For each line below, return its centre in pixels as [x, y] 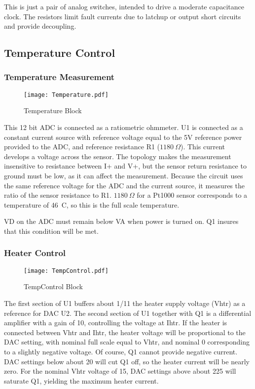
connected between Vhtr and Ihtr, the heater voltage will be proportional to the [125, 332]
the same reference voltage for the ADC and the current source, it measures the [124, 185]
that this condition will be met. [51, 231]
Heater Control [35, 253]
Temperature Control [60, 53]
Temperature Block [53, 110]
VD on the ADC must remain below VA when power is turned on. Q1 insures [121, 221]
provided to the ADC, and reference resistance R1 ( [82, 147]
